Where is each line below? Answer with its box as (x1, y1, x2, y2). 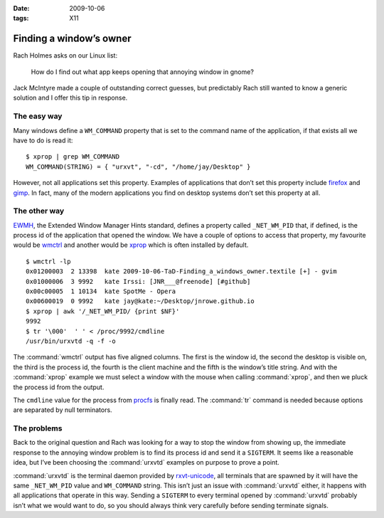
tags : (13, 14, 29, 23)
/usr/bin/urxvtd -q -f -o (26, 337, 117, 345)
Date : (13, 4, 30, 12)
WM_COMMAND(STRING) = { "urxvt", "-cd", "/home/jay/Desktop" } (26, 162, 251, 171)
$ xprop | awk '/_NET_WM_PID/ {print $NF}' (26, 307, 180, 315)
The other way (13, 206, 65, 216)
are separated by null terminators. (13, 406, 113, 414)
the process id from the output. (13, 383, 105, 391)
